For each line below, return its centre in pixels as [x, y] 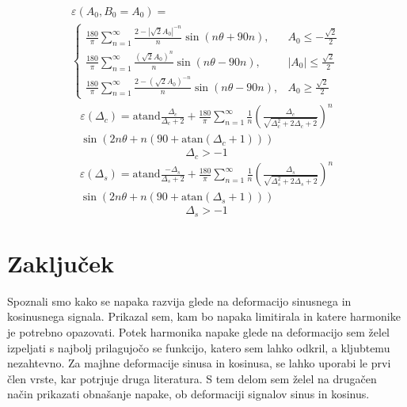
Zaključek [61, 262]
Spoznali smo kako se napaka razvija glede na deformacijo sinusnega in [179, 300]
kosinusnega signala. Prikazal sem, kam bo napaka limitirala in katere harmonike [204, 316]
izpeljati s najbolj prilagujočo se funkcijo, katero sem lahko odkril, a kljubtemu [199, 347]
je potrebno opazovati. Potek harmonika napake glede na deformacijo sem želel [198, 332]
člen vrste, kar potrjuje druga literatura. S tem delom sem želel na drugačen [192, 378]
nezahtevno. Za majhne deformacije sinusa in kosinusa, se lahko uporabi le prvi [199, 363]
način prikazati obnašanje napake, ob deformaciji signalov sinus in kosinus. [188, 394]
